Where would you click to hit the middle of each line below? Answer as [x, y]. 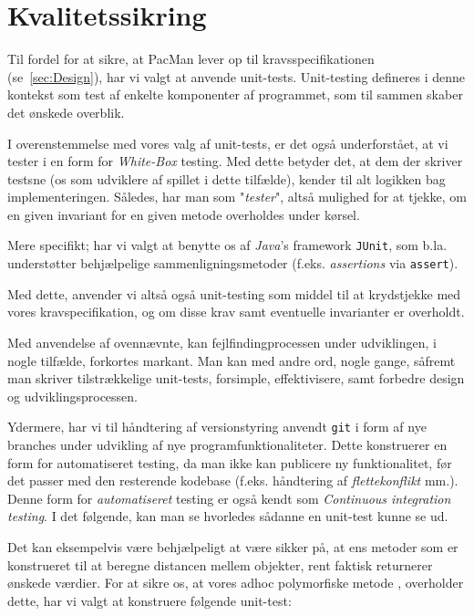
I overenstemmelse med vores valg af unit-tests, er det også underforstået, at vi [228, 143]
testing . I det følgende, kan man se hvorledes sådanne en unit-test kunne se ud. [228, 516]
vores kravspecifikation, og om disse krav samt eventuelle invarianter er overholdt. [236, 312]
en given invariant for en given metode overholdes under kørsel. [184, 214]
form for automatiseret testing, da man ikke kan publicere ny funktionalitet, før [230, 462]
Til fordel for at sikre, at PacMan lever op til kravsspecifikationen [191, 59]
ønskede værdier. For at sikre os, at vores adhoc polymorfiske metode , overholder [236, 583]
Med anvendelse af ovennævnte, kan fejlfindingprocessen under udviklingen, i [222, 342]
